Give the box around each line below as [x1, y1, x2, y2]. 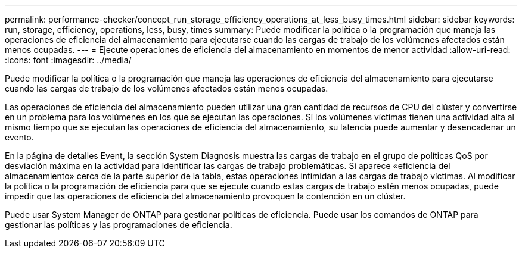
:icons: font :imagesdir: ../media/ [5, 55, 132, 65]
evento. [5, 132, 34, 142]
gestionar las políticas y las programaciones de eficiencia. [5, 220, 232, 230]
